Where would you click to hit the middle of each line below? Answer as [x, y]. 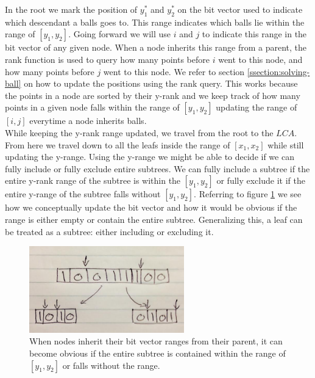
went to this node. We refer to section [174, 71]
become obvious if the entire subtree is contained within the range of [157, 353]
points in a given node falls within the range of [92, 107]
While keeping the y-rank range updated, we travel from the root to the [139, 132]
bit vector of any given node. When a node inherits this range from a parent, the [156, 47]
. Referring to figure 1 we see [248, 194]
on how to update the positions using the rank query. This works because [161, 83]
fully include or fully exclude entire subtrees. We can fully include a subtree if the [157, 168]
